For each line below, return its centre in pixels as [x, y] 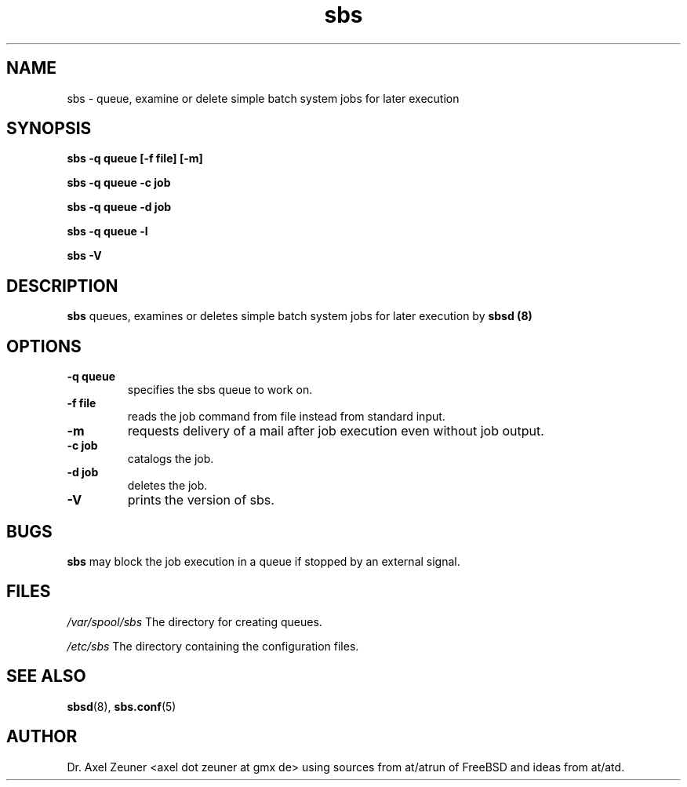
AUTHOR [42, 737]
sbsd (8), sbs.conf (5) [122, 706]
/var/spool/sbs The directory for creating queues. [194, 621]
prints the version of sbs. [201, 500]
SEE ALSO [46, 676]
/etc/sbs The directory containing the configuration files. [213, 646]
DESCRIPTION [62, 286]
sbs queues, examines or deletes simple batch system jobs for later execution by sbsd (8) [300, 316]
